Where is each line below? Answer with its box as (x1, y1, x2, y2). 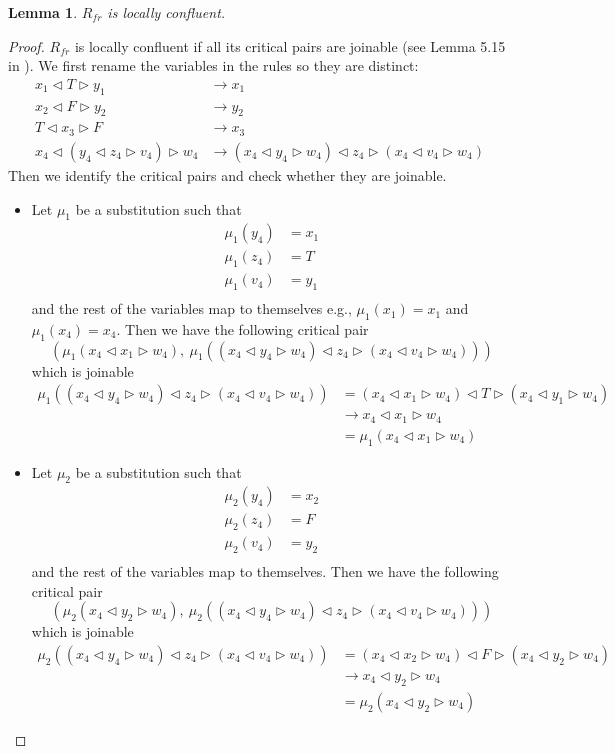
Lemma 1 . (8, 2, 78, 22)
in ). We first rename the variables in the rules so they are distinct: (8, 55, 419, 76)
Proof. (8, 35, 45, 56)
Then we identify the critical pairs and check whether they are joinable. (8, 164, 447, 185)
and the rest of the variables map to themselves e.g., (31, 298, 352, 319)
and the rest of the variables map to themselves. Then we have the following (31, 561, 499, 582)
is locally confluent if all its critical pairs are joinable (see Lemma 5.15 (74, 35, 506, 56)
